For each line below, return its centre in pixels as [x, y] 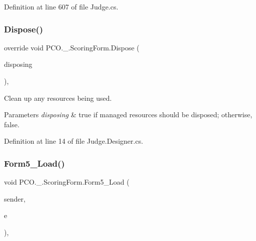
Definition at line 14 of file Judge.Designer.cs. [74, 141]
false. [12, 124]
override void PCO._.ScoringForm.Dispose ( [72, 47]
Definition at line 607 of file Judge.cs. [61, 6]
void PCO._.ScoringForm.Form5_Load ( [67, 182]
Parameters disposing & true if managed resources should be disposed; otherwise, [128, 115]
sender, [15, 198]
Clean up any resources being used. [58, 98]
